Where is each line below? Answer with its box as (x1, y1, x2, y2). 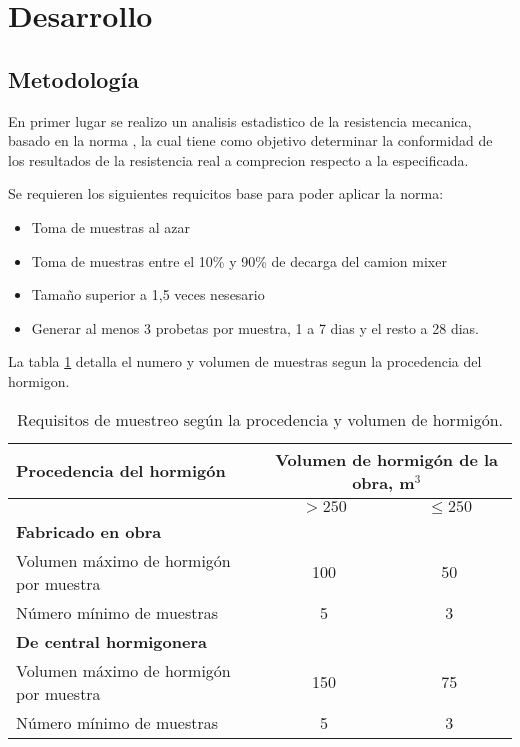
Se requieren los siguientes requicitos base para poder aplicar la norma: (8, 183, 444, 204)
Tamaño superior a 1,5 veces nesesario (31, 284, 265, 305)
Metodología (8, 63, 139, 94)
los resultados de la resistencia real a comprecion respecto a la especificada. (8, 149, 469, 170)
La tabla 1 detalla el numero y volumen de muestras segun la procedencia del (8, 351, 482, 372)
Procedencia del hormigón (16, 459, 226, 483)
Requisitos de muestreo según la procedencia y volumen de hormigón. (16, 407, 504, 431)
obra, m (352, 470, 415, 494)
